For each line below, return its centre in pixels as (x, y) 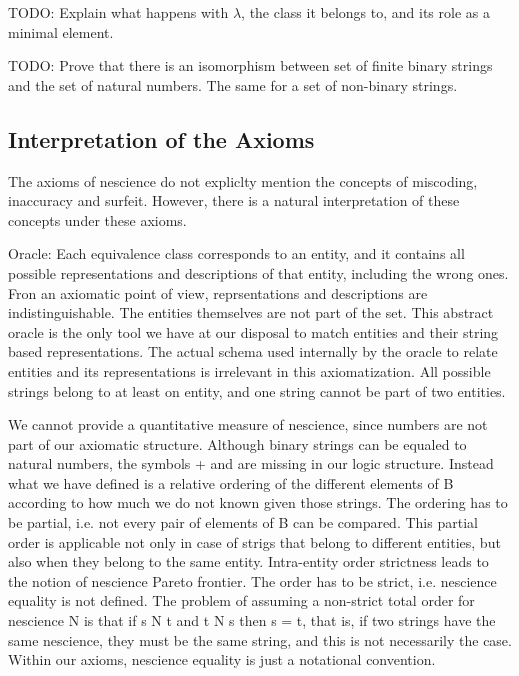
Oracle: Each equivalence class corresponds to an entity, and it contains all (236, 253)
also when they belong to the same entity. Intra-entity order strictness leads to (248, 561)
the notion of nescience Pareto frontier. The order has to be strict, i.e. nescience (252, 580)
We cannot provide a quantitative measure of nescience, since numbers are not (248, 424)
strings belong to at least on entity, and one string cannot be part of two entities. (257, 390)
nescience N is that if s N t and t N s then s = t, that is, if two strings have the (252, 620)
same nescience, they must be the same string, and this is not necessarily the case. (260, 639)
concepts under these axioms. (97, 219)
